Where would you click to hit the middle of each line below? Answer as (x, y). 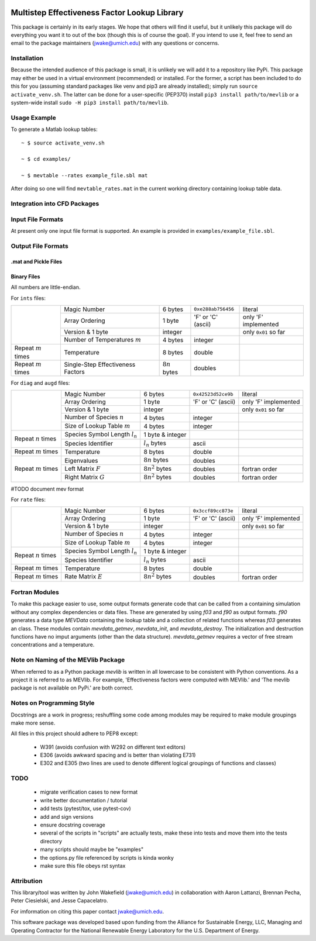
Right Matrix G (85, 477)
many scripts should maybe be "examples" (92, 849)
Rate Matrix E (83, 577)
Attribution (27, 881)
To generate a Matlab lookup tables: (54, 129)
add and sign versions (67, 816)
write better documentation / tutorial (84, 800)
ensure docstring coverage (73, 825)
